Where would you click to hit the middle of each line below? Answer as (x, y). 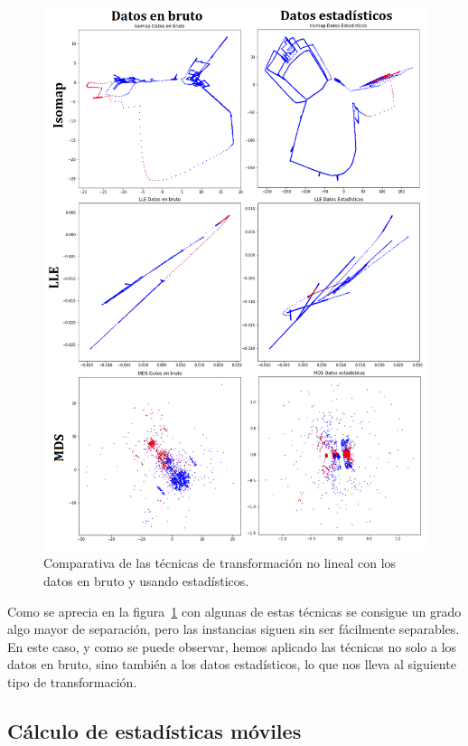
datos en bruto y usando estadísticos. (146, 580)
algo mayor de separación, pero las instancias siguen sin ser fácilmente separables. (234, 629)
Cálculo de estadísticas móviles (154, 730)
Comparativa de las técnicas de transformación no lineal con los (220, 563)
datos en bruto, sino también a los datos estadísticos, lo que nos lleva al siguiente (232, 664)
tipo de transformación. (72, 681)
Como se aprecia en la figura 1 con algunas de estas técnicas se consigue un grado (234, 611)
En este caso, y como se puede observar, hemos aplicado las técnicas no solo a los (232, 646)
